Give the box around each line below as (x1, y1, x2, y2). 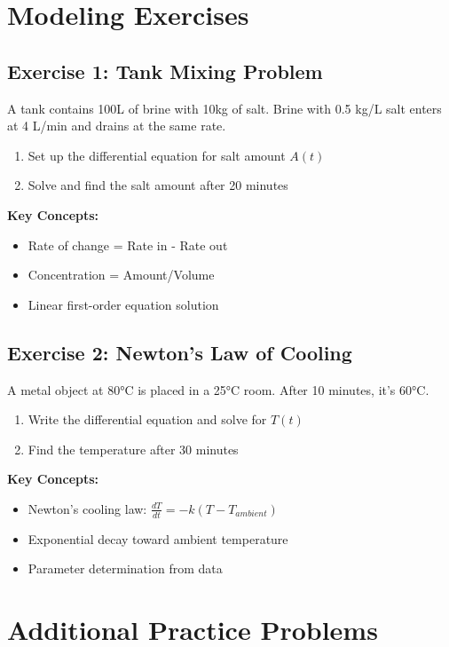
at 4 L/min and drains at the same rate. (7, 116, 226, 135)
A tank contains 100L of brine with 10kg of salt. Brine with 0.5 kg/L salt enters (7, 99, 442, 117)
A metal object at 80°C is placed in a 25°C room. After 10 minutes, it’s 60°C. (7, 380, 429, 398)
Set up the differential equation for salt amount (28, 146, 286, 164)
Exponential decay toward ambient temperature (28, 529, 288, 548)
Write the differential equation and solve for (28, 410, 267, 429)
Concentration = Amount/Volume (28, 265, 215, 284)
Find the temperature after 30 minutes (28, 439, 239, 458)
